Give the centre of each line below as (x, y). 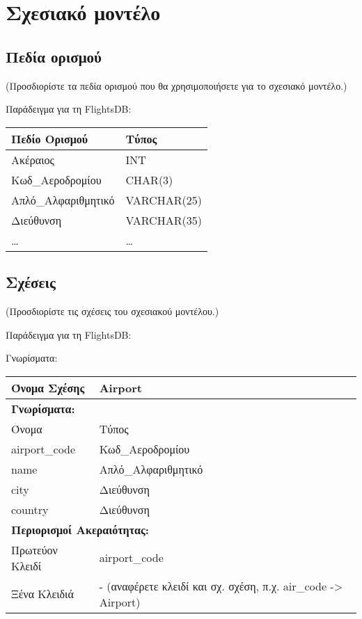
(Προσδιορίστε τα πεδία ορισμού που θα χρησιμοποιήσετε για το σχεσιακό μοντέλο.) (176, 85)
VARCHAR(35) (164, 220)
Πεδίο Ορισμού (50, 138)
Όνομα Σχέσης (48, 387)
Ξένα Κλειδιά (42, 594)
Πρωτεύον (34, 549)
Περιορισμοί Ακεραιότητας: (80, 529)
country (30, 509)
